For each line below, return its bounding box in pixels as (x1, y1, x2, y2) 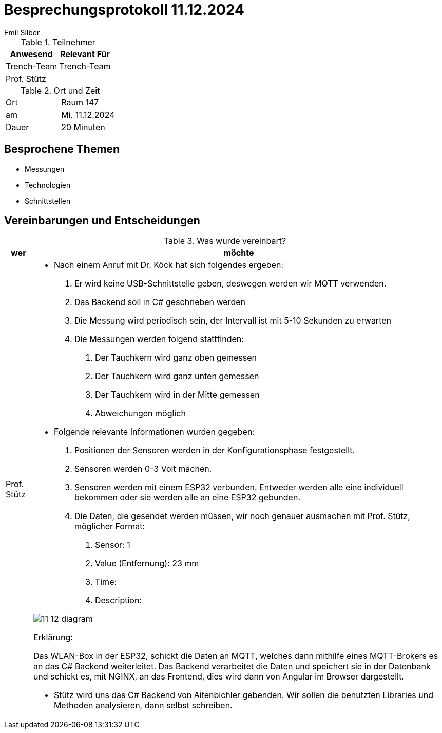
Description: (94, 595, 142, 606)
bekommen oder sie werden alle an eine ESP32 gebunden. (74, 492, 300, 503)
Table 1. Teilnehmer (21, 37, 95, 47)
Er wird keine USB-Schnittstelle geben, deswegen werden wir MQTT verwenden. (74, 278, 387, 289)
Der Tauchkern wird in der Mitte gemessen (94, 389, 260, 400)
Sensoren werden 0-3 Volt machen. (74, 463, 212, 474)
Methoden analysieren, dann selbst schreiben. (53, 700, 233, 711)
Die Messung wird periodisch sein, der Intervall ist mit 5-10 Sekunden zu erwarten (74, 315, 391, 326)
